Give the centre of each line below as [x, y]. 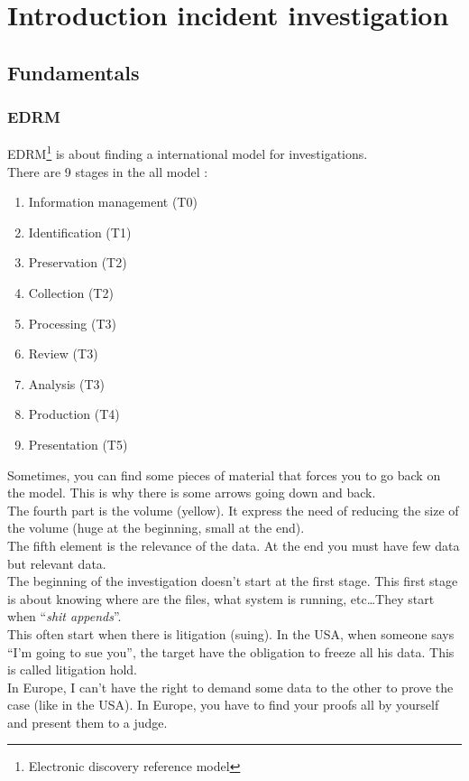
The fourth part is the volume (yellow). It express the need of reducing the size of [233, 510]
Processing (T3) [73, 323]
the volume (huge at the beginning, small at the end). [156, 528]
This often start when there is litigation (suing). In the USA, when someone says [231, 633]
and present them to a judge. [87, 722]
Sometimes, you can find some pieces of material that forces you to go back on [224, 474]
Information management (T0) [113, 202]
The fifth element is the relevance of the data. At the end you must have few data [234, 545]
